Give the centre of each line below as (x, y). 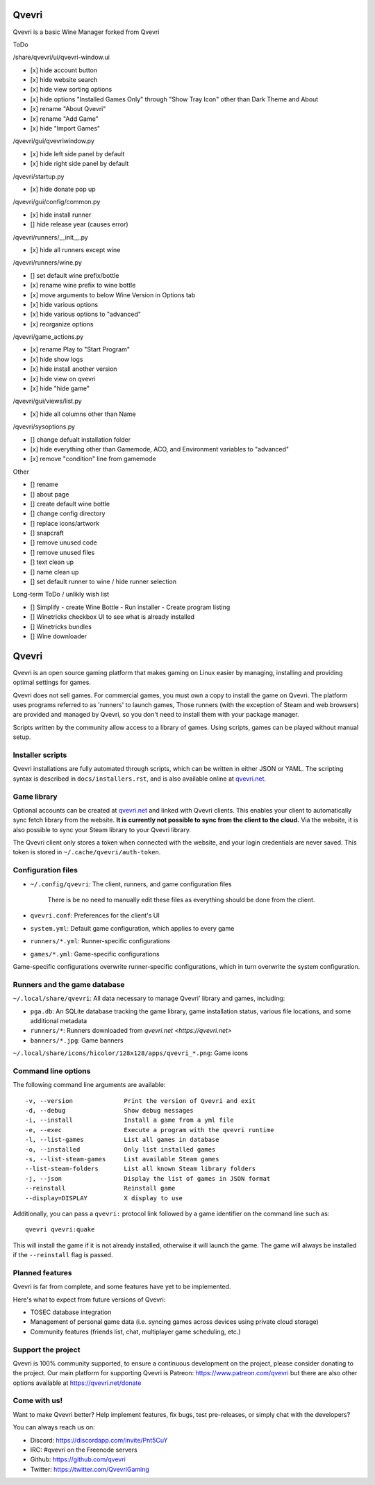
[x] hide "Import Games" (65, 128)
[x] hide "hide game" (60, 388)
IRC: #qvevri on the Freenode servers (84, 1450)
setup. (22, 737)
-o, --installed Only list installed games (120, 1149)
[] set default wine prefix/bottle (75, 275)
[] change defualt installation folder (81, 439)
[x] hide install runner (61, 215)
